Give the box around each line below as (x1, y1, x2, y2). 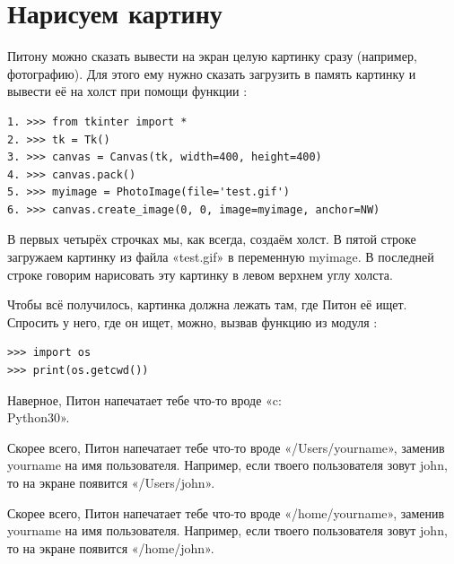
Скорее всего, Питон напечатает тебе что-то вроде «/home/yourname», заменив (7, 503, 445, 522)
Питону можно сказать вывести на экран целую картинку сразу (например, (7, 47, 417, 65)
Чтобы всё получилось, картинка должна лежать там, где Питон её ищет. (7, 295, 407, 314)
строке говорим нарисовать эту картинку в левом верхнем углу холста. (7, 265, 393, 283)
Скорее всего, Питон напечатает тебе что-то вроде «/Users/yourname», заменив (7, 438, 445, 456)
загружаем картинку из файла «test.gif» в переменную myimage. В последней (7, 247, 434, 266)
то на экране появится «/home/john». (7, 538, 214, 557)
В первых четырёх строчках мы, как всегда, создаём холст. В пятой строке (7, 230, 416, 248)
